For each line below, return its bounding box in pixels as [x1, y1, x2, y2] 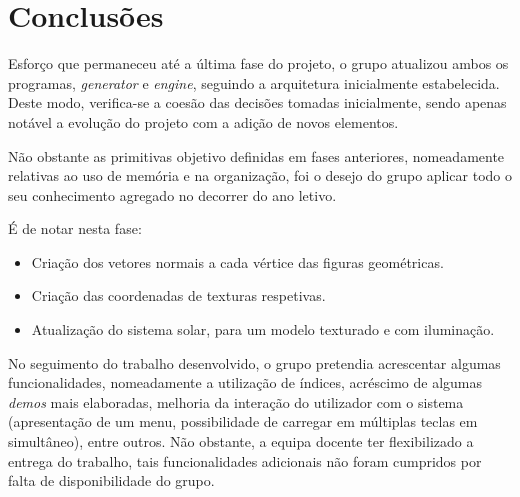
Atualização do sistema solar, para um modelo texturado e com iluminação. [31, 319, 495, 340]
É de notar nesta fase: [8, 218, 142, 239]
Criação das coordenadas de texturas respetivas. [31, 285, 326, 306]
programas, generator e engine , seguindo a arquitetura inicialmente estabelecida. [8, 72, 500, 93]
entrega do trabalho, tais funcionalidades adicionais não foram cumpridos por [8, 450, 482, 471]
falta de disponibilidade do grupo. [8, 470, 215, 491]
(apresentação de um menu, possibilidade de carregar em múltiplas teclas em [8, 411, 478, 432]
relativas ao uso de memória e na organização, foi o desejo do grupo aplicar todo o [8, 165, 513, 186]
